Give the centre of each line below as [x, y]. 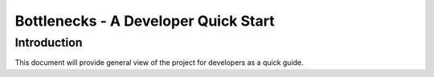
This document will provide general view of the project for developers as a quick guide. [160, 63]
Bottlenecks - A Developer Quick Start [145, 21]
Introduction [49, 43]
